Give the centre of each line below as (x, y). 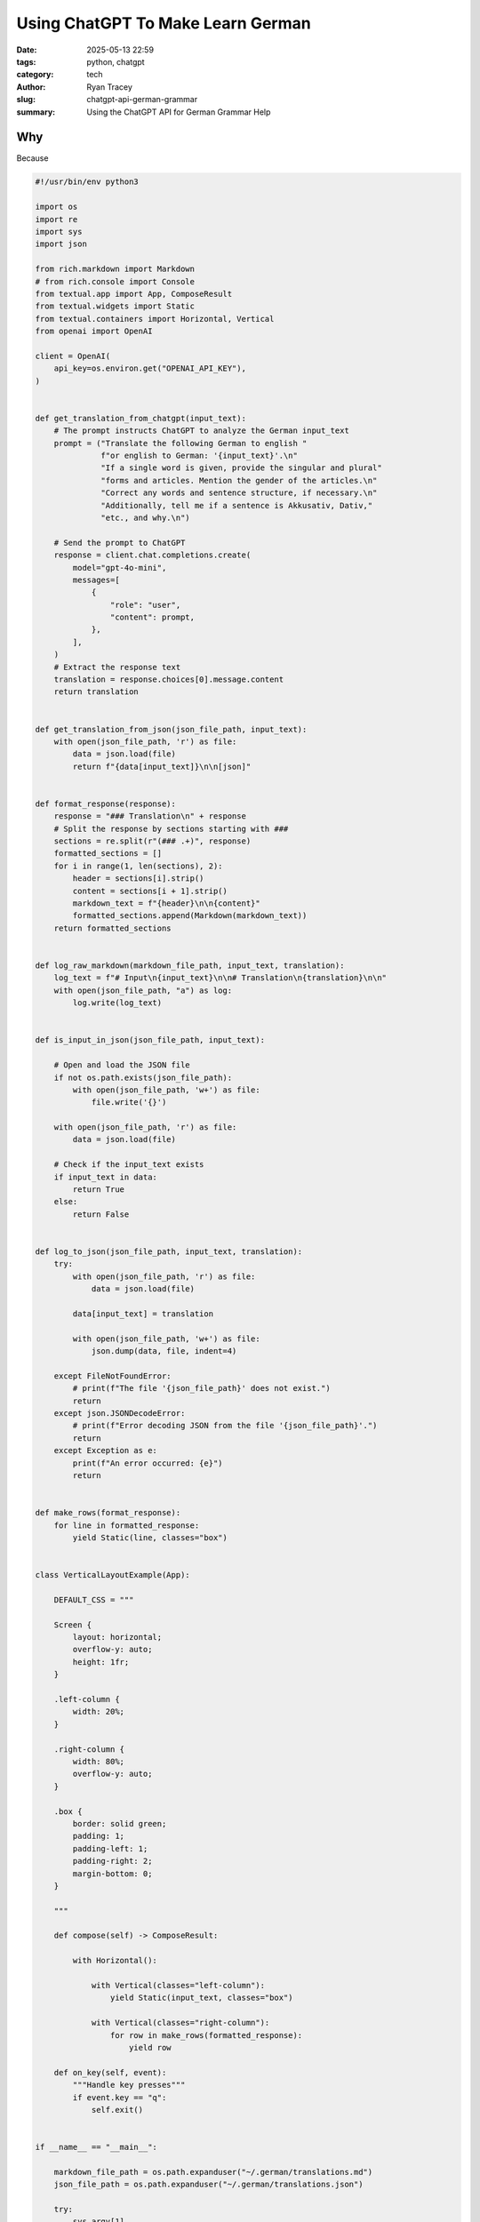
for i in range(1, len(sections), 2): (138, 866)
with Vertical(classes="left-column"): (178, 1986)
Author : (31, 87)
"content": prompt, (152, 617)
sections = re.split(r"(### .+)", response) (152, 841)
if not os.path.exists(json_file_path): (143, 1077)
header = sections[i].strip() (138, 879)
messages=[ (96, 579)
